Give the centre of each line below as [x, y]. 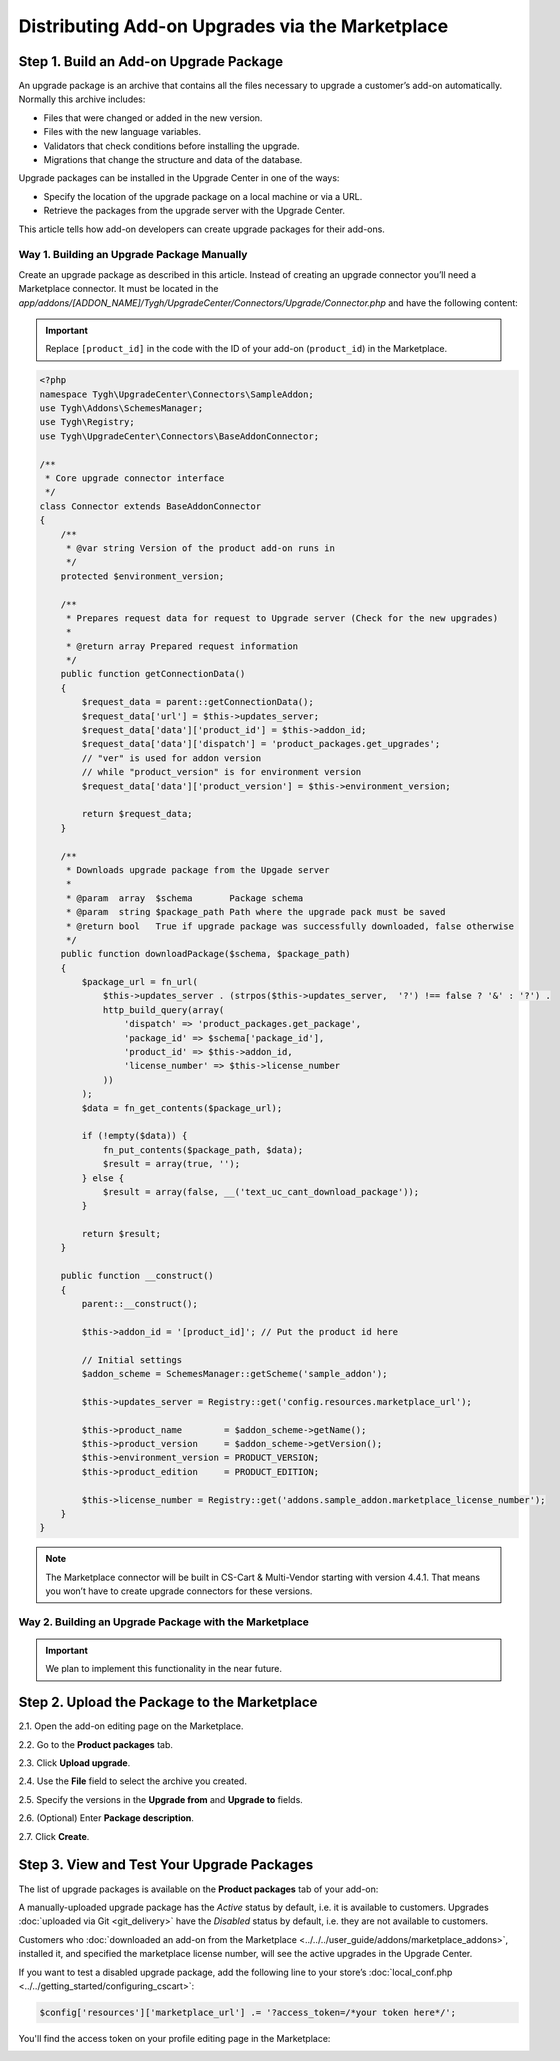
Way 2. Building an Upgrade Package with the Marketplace [164, 1622]
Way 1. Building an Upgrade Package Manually [133, 255]
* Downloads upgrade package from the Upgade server [197, 869]
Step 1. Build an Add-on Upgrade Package [151, 61]
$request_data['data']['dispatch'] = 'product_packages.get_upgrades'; [261, 744]
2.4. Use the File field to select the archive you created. [132, 1781]
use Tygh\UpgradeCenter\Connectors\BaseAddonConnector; [179, 436]
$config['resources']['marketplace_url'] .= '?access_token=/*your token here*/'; [248, 2012]
